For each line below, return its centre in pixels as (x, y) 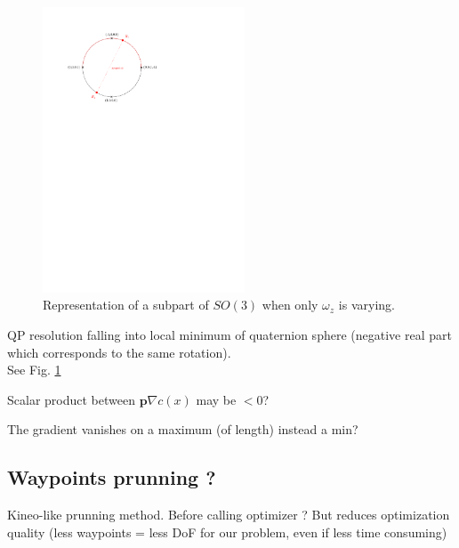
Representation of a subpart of (126, 305)
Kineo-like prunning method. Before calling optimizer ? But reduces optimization (229, 515)
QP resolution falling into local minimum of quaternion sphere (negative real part (229, 335)
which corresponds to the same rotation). (119, 352)
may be (216, 399)
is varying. (366, 305)
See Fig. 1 (34, 370)
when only (290, 305)
